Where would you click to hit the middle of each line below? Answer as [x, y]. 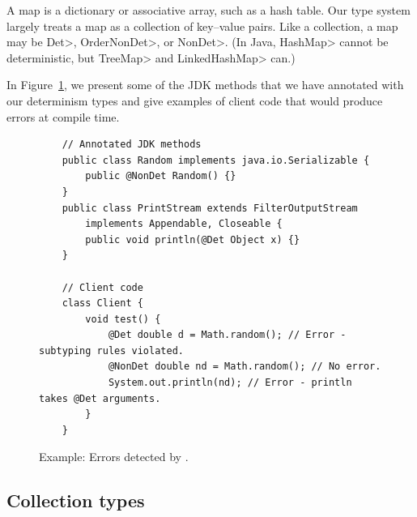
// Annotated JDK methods [132, 145]
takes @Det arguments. [100, 398]
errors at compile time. [63, 116]
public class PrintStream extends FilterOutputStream [210, 208]
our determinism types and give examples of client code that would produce [195, 100]
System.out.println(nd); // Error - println [230, 383]
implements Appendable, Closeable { [184, 224]
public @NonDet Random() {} [161, 176]
